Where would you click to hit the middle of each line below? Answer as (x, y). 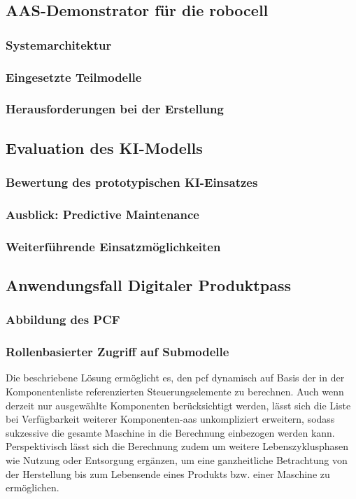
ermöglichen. (33, 487)
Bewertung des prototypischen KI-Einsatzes (132, 182)
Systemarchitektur (59, 44)
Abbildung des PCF (63, 319)
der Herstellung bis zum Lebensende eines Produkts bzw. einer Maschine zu (168, 473)
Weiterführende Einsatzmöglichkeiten (113, 246)
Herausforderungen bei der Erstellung (115, 109)
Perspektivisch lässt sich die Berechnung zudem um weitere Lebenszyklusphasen (177, 446)
